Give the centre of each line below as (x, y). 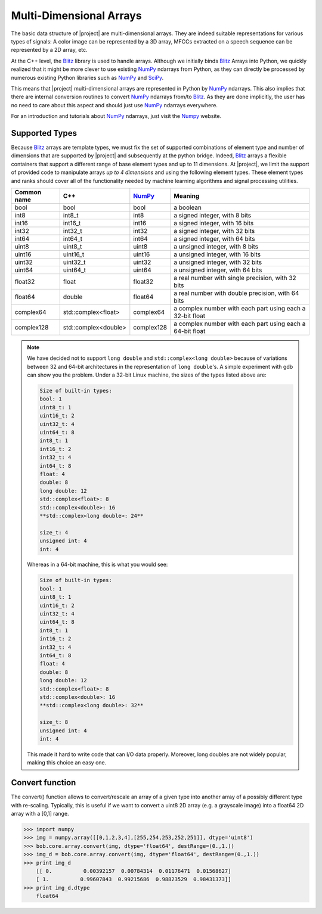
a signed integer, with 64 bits (215, 238)
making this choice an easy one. (67, 763)
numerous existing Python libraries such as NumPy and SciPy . (87, 77)
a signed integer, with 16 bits (214, 223)
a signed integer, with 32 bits (214, 231)
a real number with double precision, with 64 (236, 293)
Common (28, 192)
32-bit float (190, 316)
